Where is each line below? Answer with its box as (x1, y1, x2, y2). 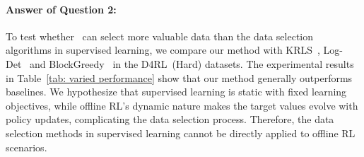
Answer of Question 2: (6, 1, 117, 16)
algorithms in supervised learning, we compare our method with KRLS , (6, 42, 320, 57)
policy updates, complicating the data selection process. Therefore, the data (6, 112, 334, 127)
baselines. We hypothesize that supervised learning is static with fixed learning (6, 84, 347, 99)
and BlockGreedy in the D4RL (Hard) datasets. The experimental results (30, 56, 354, 71)
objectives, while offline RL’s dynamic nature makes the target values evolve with (6, 98, 358, 112)
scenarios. (6, 139, 47, 154)
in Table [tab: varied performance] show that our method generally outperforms (6, 70, 353, 85)
